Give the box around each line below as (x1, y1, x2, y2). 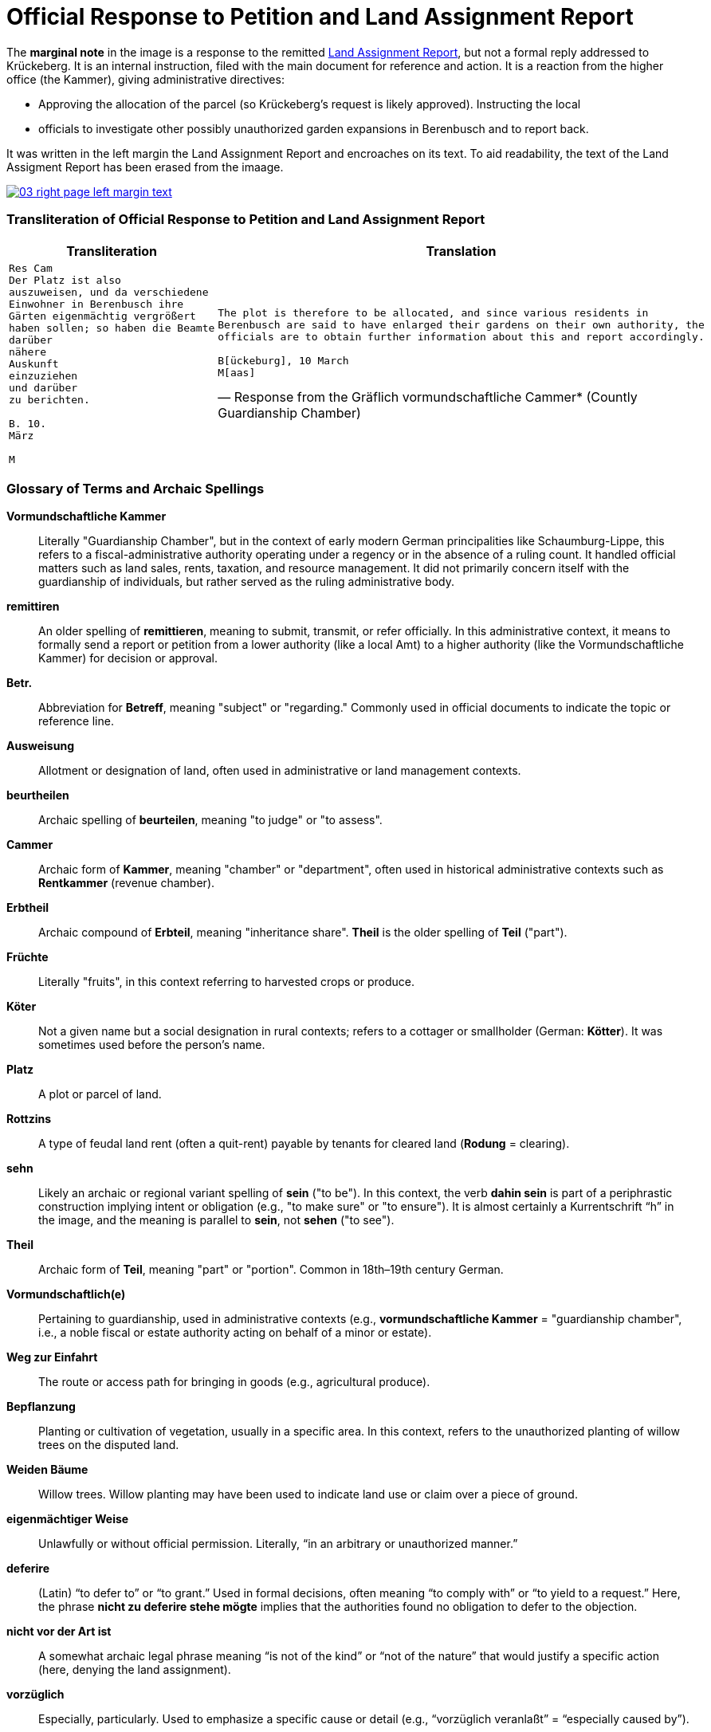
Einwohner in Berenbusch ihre (9, 297, 184, 310)
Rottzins (6, 1112, 52, 1126)
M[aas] (218, 366, 256, 379)
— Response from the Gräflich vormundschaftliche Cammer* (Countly (218, 388, 638, 405)
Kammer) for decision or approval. (38, 651, 218, 666)
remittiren (6, 599, 60, 614)
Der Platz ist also (9, 273, 121, 286)
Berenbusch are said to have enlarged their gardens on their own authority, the (218, 318, 705, 331)
